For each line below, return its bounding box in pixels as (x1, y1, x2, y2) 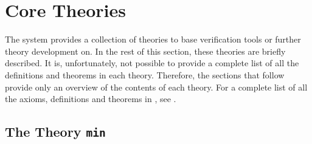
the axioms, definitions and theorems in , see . (5, 92, 176, 105)
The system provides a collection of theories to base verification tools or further (5, 33, 301, 46)
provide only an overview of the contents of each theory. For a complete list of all (5, 80, 308, 93)
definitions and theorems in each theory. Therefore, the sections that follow (5, 68, 285, 81)
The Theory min (5, 122, 106, 141)
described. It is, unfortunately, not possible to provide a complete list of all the (5, 57, 299, 69)
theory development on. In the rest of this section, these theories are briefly (5, 44, 286, 57)
